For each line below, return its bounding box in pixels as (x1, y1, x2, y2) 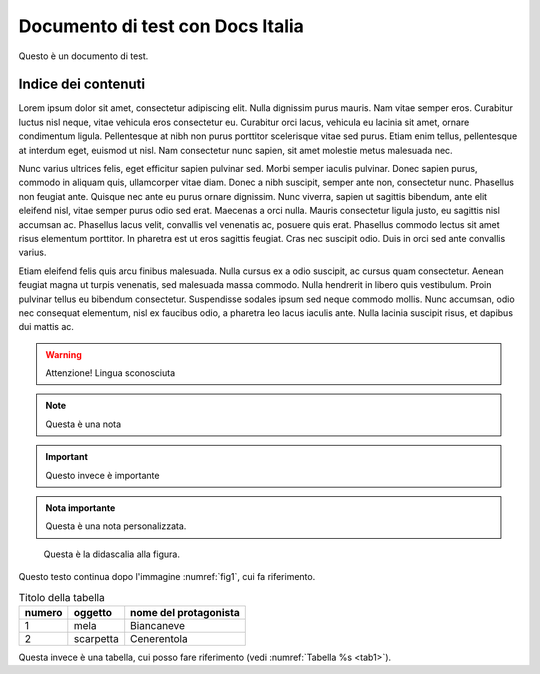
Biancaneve (130, 618, 185, 632)
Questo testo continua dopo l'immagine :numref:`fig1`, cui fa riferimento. (18, 571, 316, 583)
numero (24, 605, 63, 619)
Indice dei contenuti (18, 76, 145, 93)
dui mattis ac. (18, 321, 75, 333)
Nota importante (45, 502, 116, 514)
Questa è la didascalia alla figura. (43, 548, 180, 560)
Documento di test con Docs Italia (18, 15, 305, 37)
